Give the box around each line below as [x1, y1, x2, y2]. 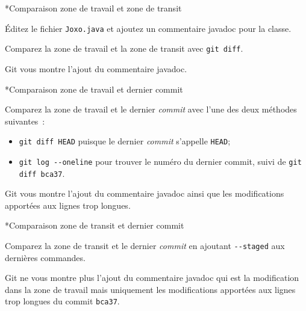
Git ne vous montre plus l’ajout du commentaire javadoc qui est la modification [5, 271, 299, 284]
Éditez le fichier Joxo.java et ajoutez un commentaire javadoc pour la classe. [5, 22, 292, 34]
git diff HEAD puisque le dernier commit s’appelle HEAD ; [19, 135, 231, 147]
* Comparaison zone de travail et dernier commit [5, 82, 183, 95]
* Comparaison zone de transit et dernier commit [5, 219, 184, 232]
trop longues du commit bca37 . [5, 295, 120, 307]
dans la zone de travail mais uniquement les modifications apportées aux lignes [5, 283, 296, 295]
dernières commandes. [5, 251, 86, 263]
